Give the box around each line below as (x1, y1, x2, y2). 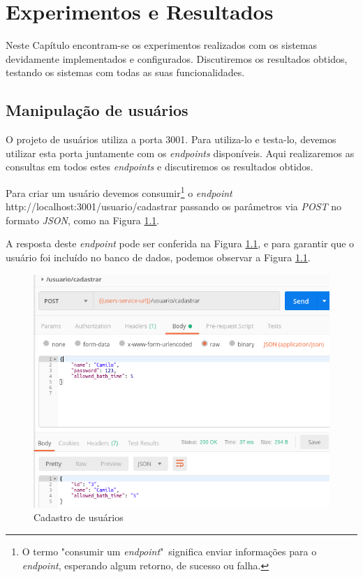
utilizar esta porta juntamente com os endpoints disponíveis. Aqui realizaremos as (6, 145, 355, 160)
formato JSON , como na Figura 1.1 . (6, 212, 160, 227)
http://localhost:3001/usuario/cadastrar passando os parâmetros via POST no (6, 199, 342, 214)
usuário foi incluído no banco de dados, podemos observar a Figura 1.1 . (6, 249, 311, 264)
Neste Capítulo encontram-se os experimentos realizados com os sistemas (6, 38, 317, 52)
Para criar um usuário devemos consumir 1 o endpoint (6, 183, 232, 200)
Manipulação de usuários (6, 99, 188, 121)
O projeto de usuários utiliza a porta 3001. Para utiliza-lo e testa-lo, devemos (6, 132, 336, 147)
